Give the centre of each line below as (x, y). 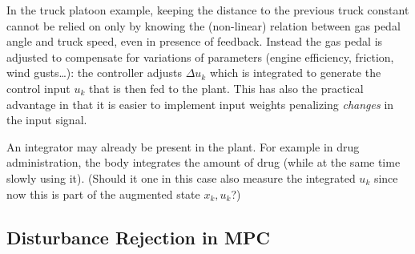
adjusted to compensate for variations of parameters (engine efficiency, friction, (200, 56)
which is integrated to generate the (295, 73)
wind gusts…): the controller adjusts (95, 73)
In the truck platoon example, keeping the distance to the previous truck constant (208, 10)
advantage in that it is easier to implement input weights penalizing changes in (200, 104)
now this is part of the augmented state (103, 194)
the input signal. (47, 120)
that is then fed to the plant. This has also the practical (226, 88)
